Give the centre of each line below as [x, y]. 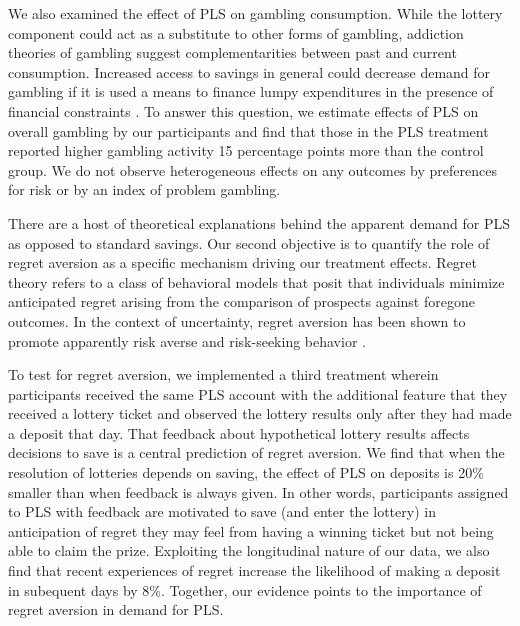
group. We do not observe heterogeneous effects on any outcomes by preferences [252, 169]
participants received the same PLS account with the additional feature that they [258, 393]
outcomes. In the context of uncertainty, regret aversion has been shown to [237, 320]
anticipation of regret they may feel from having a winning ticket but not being [251, 530]
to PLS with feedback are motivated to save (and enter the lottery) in [222, 511]
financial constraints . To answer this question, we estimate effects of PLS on [243, 110]
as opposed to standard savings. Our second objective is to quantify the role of [249, 242]
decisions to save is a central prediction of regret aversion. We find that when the [256, 452]
